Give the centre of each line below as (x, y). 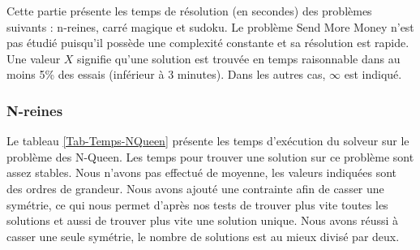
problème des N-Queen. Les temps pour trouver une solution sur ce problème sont (210, 156)
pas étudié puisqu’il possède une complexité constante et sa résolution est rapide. (208, 43)
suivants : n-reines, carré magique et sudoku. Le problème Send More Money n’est (210, 26)
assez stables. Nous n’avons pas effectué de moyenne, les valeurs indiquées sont (202, 172)
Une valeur (34, 58)
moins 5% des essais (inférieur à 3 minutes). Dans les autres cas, (166, 74)
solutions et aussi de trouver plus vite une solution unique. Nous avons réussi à (203, 220)
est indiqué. (373, 74)
